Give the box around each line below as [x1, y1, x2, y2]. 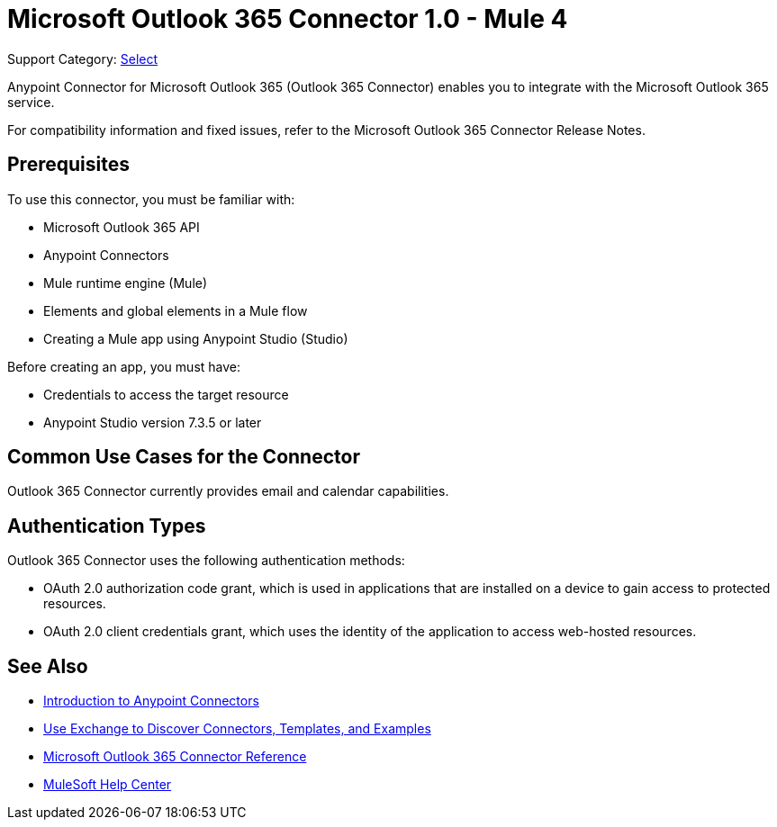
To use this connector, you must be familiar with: [7, 191, 295, 207]
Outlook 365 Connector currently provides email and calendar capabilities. [7, 483, 449, 499]
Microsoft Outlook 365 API [43, 219, 200, 235]
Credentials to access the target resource [43, 386, 289, 402]
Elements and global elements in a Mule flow [43, 302, 308, 319]
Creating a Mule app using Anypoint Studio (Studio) [43, 330, 348, 346]
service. [7, 94, 55, 110]
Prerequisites [7, 153, 130, 176]
